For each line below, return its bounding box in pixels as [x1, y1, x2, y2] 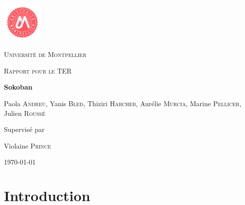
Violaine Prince [4, 140, 51, 150]
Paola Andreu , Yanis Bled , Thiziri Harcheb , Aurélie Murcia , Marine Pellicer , [4, 98, 242, 108]
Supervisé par [4, 124, 45, 134]
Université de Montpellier [4, 49, 87, 59]
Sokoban [4, 82, 33, 92]
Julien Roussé [4, 108, 45, 118]
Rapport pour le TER [4, 65, 72, 75]
